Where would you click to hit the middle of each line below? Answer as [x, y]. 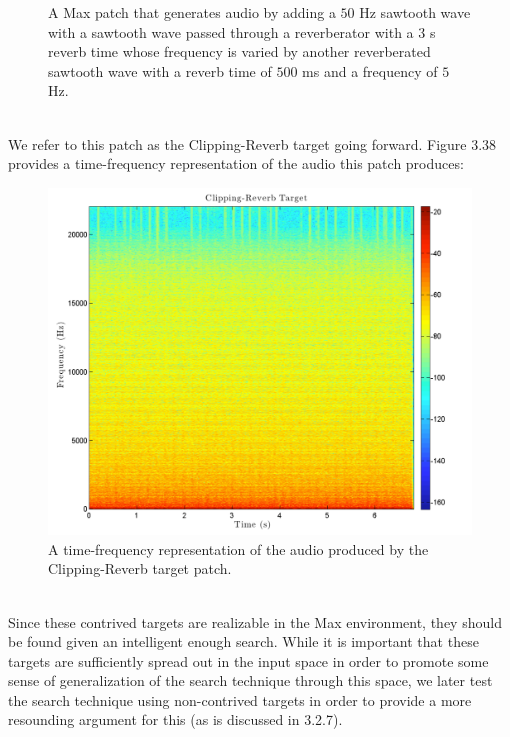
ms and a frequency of [370, 70]
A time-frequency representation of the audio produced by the [238, 548]
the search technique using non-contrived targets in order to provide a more [240, 699]
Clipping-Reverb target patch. [140, 568]
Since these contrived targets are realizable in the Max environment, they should [255, 621]
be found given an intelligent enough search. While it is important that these [243, 641]
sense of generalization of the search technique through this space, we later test [250, 680]
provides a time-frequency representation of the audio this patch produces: [236, 163]
